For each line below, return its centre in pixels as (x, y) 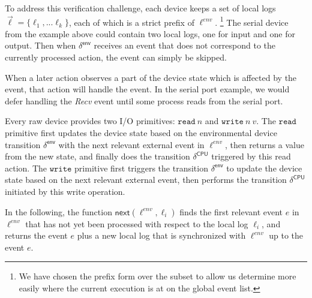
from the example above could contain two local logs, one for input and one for (150, 33)
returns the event (36, 235)
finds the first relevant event (231, 211)
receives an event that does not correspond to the (184, 45)
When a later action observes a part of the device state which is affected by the (151, 77)
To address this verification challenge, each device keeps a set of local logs (140, 8)
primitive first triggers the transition (141, 168)
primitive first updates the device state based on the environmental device (141, 133)
